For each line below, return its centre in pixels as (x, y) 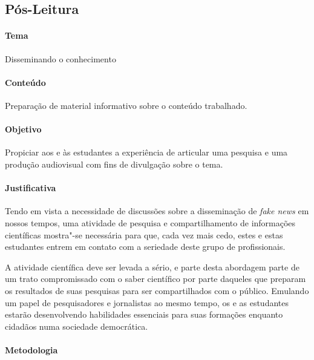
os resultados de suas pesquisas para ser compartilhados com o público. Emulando (157, 290)
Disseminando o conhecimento (61, 58)
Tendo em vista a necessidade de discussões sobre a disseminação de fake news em (157, 211)
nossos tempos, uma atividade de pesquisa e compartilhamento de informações (150, 222)
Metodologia (31, 349)
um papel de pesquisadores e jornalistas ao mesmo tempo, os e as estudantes (147, 302)
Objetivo (23, 129)
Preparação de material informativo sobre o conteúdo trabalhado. (126, 105)
